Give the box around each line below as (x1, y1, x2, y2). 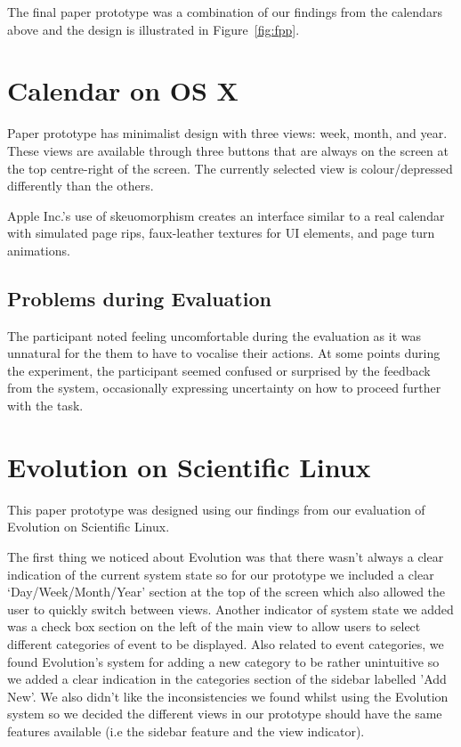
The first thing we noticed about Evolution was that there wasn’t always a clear (7, 547, 444, 565)
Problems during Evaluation (7, 284, 271, 312)
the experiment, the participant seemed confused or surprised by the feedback (7, 361, 431, 379)
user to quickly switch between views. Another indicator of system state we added (7, 599, 454, 618)
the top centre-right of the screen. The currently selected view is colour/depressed (7, 158, 453, 177)
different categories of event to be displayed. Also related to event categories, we (7, 634, 444, 653)
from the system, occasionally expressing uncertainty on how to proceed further (7, 378, 441, 397)
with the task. (7, 396, 84, 415)
